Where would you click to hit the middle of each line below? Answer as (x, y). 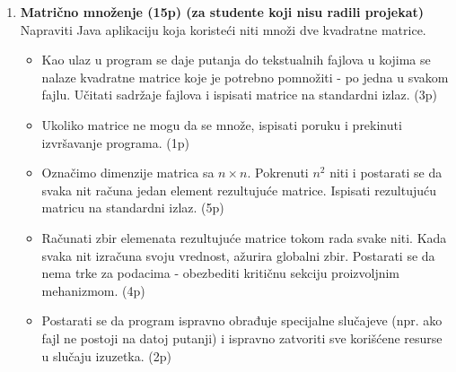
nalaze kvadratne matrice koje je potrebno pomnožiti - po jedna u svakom (245, 77)
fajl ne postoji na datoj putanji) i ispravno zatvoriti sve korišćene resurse (242, 337)
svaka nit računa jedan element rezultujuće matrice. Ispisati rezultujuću (239, 190)
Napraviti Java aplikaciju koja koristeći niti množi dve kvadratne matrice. (223, 29)
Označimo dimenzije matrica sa (128, 173)
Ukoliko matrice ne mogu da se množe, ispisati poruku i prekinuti (222, 124)
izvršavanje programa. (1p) (115, 142)
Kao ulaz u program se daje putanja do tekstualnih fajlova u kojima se (236, 60)
